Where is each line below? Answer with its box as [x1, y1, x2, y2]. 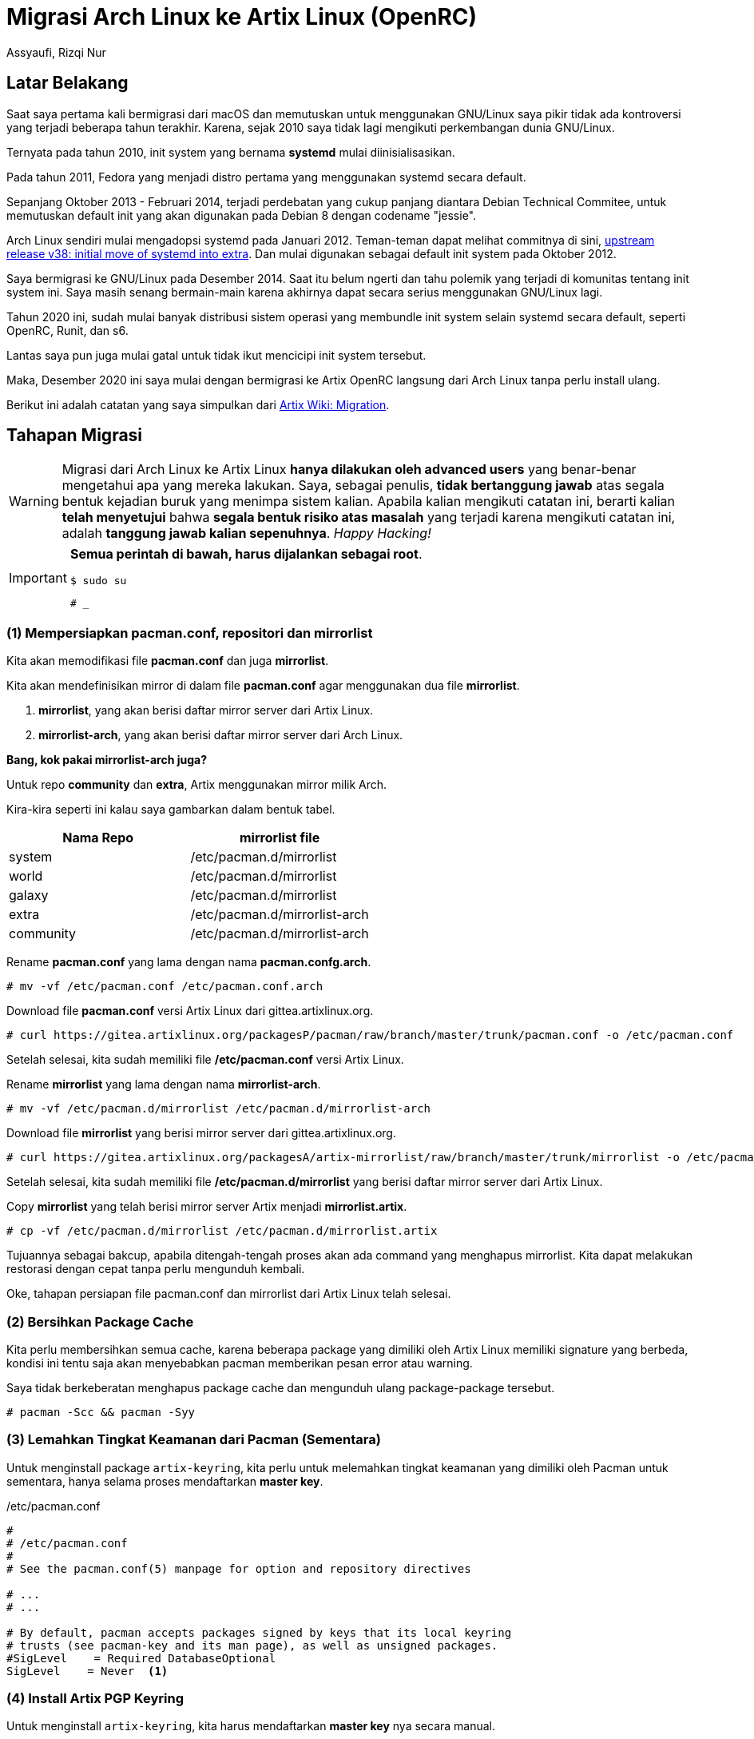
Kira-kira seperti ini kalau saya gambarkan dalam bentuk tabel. [6, 802, 335, 817]
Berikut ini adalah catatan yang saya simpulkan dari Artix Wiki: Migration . [6, 397, 390, 412]
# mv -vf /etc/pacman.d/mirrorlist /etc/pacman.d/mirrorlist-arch [6, 1102, 431, 1116]
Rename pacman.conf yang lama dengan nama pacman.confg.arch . [6, 955, 371, 969]
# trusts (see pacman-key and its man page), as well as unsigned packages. [6, 1638, 498, 1652]
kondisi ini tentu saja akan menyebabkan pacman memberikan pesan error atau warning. [6, 1355, 473, 1370]
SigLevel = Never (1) [6, 1664, 169, 1677]
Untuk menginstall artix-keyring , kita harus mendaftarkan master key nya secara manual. [6, 1719, 496, 1733]
